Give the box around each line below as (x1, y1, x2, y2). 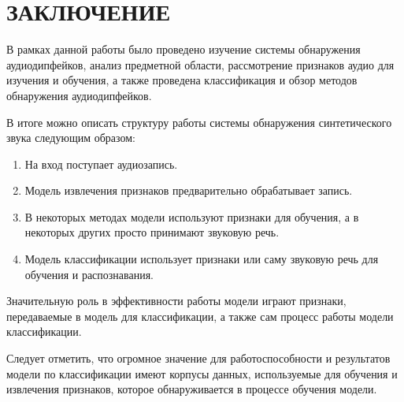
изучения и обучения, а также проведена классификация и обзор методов (6, 72, 358, 88)
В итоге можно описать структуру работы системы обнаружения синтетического (6, 114, 392, 130)
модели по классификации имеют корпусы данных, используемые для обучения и (6, 365, 398, 382)
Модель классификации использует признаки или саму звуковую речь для (24, 251, 379, 267)
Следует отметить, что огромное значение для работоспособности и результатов (6, 350, 391, 367)
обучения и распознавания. (24, 266, 154, 282)
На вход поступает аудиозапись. (24, 155, 178, 172)
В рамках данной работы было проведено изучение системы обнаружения (6, 41, 361, 58)
